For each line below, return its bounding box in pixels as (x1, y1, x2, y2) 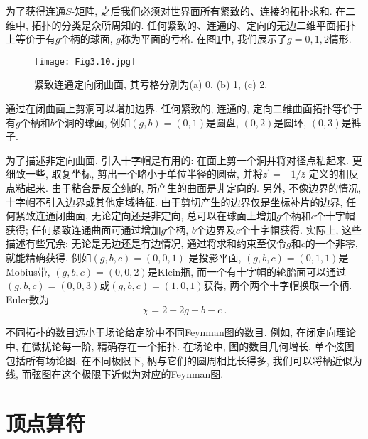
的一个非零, (305, 236, 358, 251)
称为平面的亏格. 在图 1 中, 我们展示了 (120, 31, 288, 46)
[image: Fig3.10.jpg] (34, 56, 136, 67)
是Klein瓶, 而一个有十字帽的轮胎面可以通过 (147, 264, 346, 278)
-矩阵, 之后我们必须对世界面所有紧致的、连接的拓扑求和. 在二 (71, 4, 356, 18)
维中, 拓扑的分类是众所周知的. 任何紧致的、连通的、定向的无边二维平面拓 (6, 17, 347, 32)
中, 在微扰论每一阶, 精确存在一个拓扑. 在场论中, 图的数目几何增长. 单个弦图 (6, 338, 355, 353)
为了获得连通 (6, 4, 65, 18)
